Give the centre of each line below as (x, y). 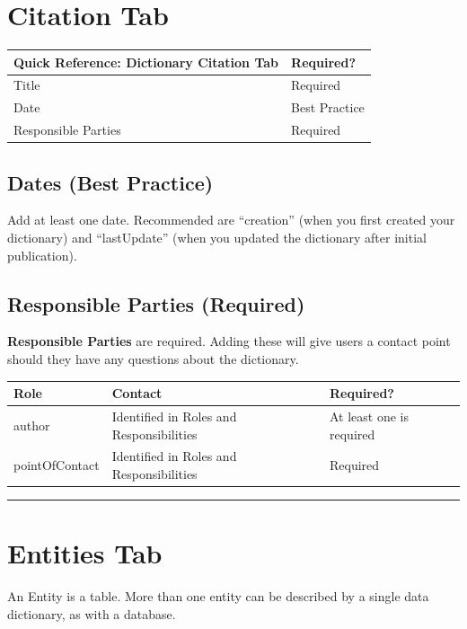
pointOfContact (57, 465)
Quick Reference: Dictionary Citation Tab (146, 62)
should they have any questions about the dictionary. (153, 359)
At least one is (370, 416)
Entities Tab (85, 553)
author (32, 425)
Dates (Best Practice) (110, 182)
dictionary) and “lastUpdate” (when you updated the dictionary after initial (217, 238)
